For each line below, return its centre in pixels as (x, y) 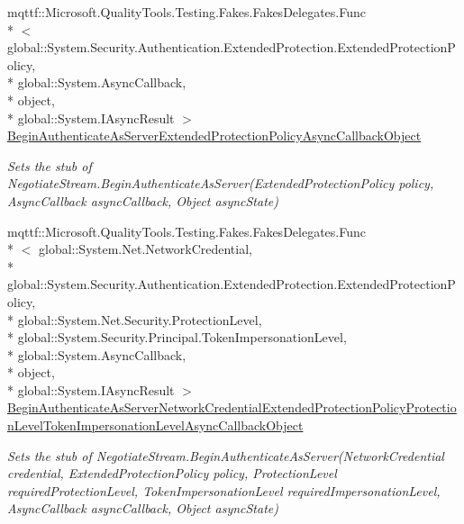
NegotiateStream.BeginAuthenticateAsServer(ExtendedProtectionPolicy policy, (221, 183)
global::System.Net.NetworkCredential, (145, 249)
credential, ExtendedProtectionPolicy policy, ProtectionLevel (172, 473)
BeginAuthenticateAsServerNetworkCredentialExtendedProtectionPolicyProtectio (232, 407)
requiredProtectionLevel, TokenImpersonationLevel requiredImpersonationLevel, (224, 490)
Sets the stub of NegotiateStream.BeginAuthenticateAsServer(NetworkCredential (226, 455)
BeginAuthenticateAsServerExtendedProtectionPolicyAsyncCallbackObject (214, 136)
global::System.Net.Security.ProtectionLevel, (140, 319)
